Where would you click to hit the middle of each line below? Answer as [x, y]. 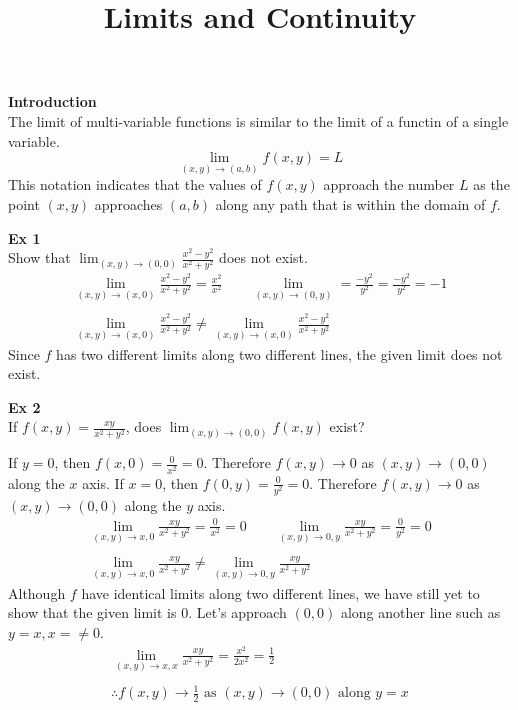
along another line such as [420, 612]
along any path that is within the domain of [350, 203]
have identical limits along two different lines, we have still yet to [280, 592]
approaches [128, 203]
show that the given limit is [92, 612]
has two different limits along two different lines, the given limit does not [279, 353]
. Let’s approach [237, 612]
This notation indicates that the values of [135, 184]
